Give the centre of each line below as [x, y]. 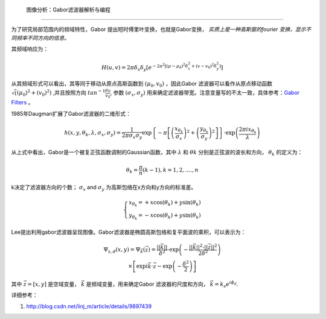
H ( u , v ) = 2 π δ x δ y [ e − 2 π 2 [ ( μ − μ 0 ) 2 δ [145, 67]
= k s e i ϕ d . [226, 284]
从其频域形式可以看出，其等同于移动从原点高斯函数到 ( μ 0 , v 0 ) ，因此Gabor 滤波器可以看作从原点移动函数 [142, 84]
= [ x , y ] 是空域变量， [53, 284]
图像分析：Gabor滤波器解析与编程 [69, 10]
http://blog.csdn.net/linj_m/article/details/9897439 [89, 306]
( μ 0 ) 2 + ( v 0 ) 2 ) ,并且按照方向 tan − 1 [61, 93]
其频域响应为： [30, 49]
